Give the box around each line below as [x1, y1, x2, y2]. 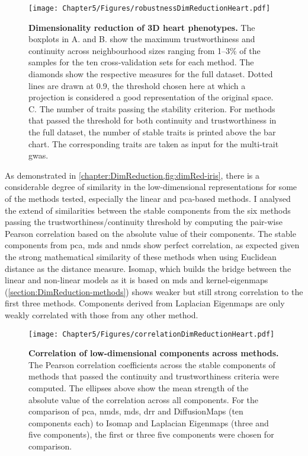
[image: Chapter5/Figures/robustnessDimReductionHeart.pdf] [28, 4, 271, 12]
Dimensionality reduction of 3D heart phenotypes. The [28, 21, 255, 33]
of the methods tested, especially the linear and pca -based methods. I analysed [5, 192, 291, 204]
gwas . [28, 149, 49, 161]
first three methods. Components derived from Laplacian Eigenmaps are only [5, 297, 285, 309]
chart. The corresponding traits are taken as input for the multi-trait [28, 137, 279, 150]
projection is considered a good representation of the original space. [28, 91, 274, 103]
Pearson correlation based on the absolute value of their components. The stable [5, 227, 296, 239]
